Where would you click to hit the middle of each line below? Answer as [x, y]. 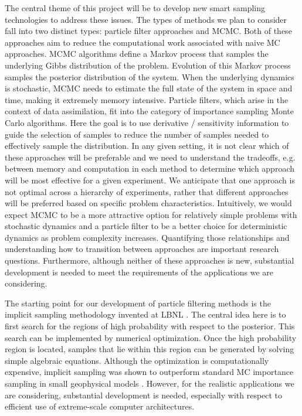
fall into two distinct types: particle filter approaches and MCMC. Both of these [148, 31]
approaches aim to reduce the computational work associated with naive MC [142, 42]
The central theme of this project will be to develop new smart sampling [135, 8]
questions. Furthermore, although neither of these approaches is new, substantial [150, 260]
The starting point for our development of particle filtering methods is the [138, 303]
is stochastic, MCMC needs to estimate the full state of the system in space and [149, 88]
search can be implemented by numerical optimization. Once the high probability [151, 337]
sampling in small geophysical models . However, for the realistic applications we [150, 383]
